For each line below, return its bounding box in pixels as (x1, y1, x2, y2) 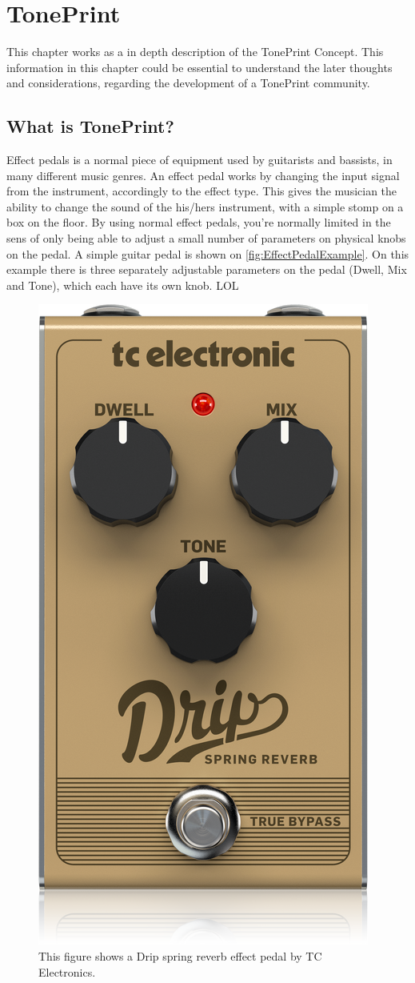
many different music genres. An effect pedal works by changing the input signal (6, 167, 400, 183)
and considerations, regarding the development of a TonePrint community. (6, 74, 370, 91)
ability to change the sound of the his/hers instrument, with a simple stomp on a (6, 198, 404, 215)
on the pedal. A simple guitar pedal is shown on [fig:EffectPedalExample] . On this (6, 245, 409, 262)
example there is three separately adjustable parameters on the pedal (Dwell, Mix (6, 261, 407, 278)
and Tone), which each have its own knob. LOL (6, 276, 239, 293)
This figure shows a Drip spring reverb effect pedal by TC (38, 948, 322, 965)
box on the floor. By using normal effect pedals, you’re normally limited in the (6, 214, 391, 231)
